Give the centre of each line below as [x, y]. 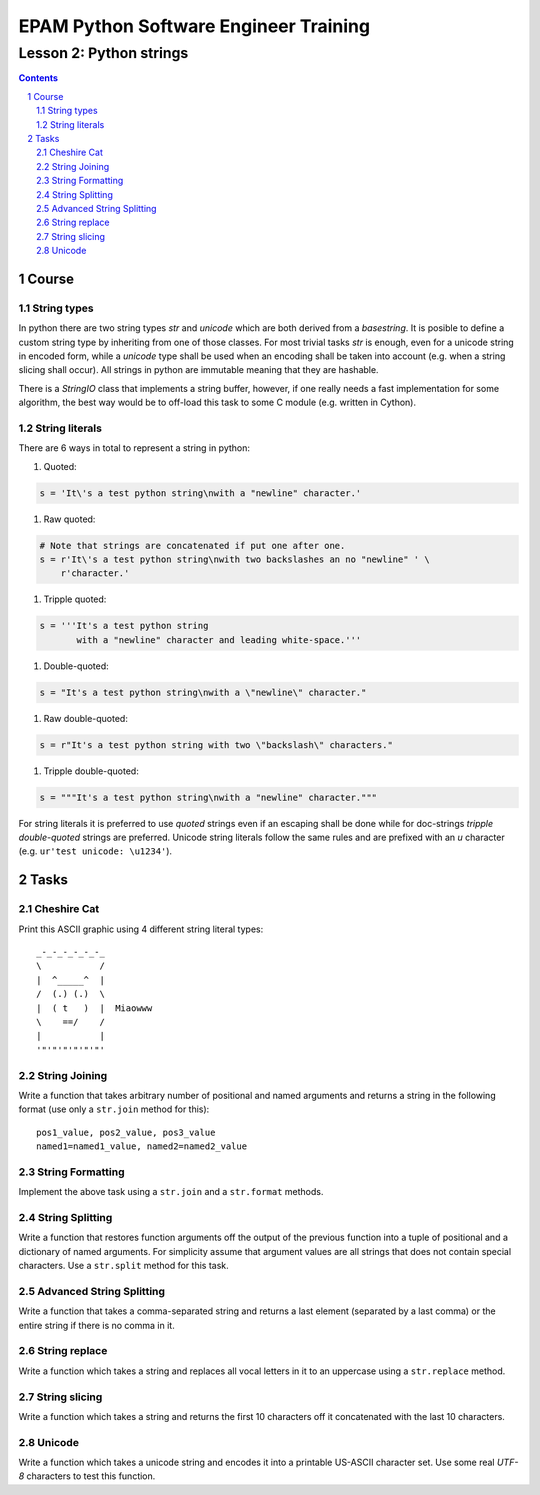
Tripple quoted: [75, 599]
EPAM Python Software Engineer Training [194, 26]
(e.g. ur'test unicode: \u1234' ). [95, 851]
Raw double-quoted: [86, 718]
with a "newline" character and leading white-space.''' [219, 639]
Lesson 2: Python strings [103, 53]
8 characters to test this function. [87, 1476]
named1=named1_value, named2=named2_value [142, 1146]
